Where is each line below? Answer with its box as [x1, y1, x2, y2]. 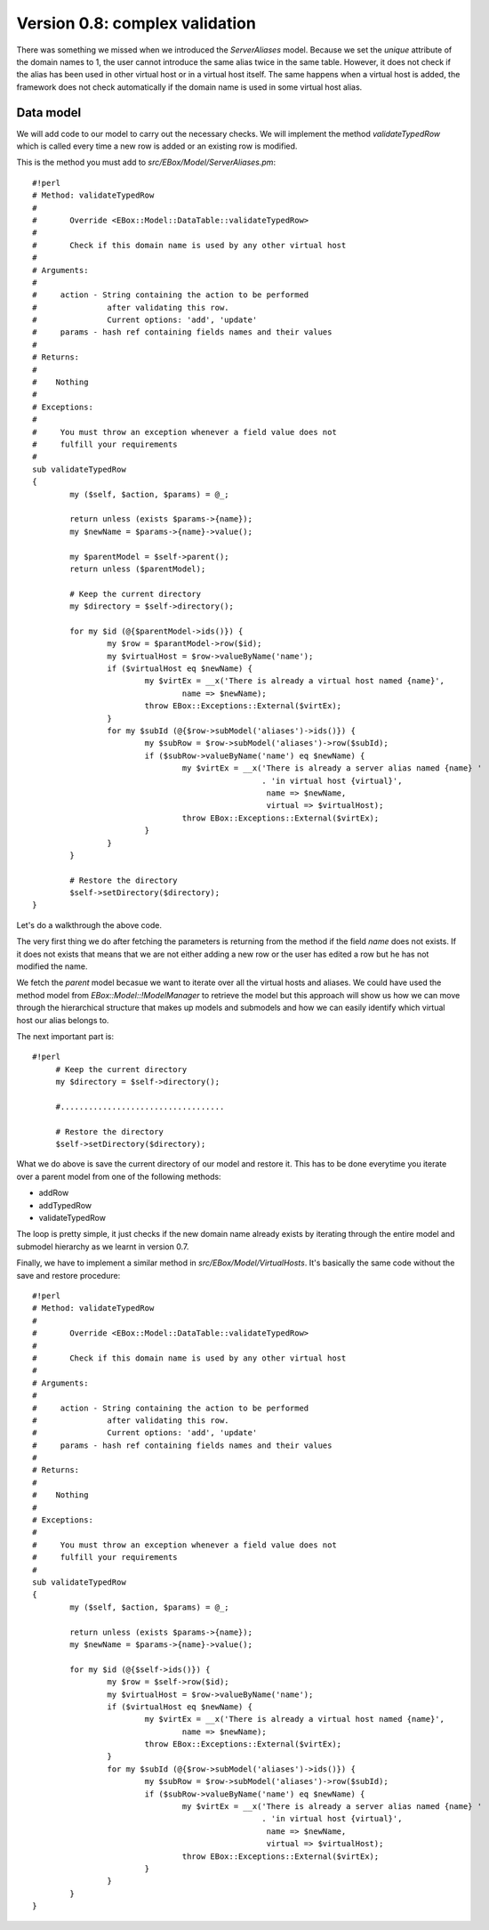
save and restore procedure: [16, 1270, 121, 1280]
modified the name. [16, 961, 88, 972]
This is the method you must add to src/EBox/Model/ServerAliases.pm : [16, 157, 276, 168]
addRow [38, 1188, 69, 1199]
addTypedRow [38, 1199, 92, 1210]
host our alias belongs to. [16, 1014, 109, 1025]
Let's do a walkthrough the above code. [16, 919, 163, 930]
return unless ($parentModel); [69, 563, 206, 574]
